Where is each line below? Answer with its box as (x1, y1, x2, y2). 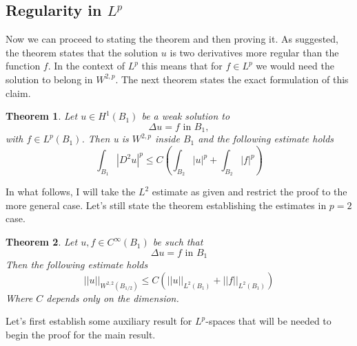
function (6, 58, 41, 73)
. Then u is (81, 131, 129, 146)
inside (155, 131, 180, 146)
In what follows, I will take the (6, 184, 136, 199)
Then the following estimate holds (6, 257, 148, 272)
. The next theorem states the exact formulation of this (115, 72, 349, 86)
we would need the (256, 58, 334, 73)
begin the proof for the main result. (6, 327, 156, 341)
